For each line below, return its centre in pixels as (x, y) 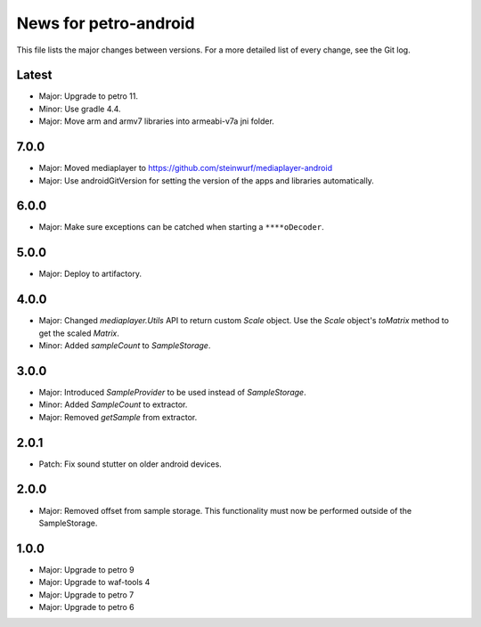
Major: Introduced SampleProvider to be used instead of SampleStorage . (172, 392)
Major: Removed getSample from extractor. (118, 417)
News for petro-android (106, 23)
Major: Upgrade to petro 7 (86, 594)
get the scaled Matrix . (79, 333)
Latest (34, 75)
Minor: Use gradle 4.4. (80, 109)
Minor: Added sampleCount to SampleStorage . (125, 346)
